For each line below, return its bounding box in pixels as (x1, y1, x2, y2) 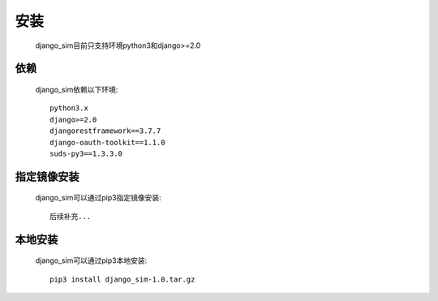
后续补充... (49, 212, 92, 221)
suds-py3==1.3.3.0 (49, 148, 123, 158)
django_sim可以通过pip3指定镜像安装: (35, 193, 161, 203)
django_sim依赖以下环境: (35, 84, 118, 94)
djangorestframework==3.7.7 (49, 127, 161, 135)
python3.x (49, 104, 88, 113)
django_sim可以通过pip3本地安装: (35, 256, 148, 265)
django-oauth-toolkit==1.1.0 (49, 138, 165, 147)
